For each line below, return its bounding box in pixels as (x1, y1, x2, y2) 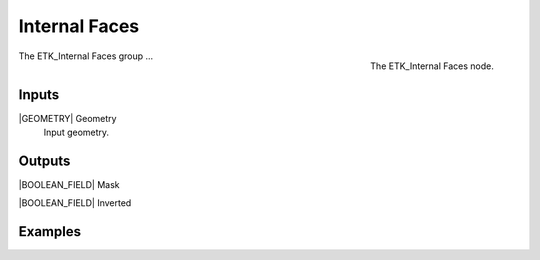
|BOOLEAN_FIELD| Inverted (18, 197, 132, 209)
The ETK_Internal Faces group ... (18, 50, 154, 62)
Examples (18, 223, 82, 240)
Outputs (18, 152, 71, 169)
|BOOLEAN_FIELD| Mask (18, 178, 120, 190)
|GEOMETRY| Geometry (18, 112, 117, 124)
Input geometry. (43, 126, 110, 139)
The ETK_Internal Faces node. (370, 60, 494, 72)
